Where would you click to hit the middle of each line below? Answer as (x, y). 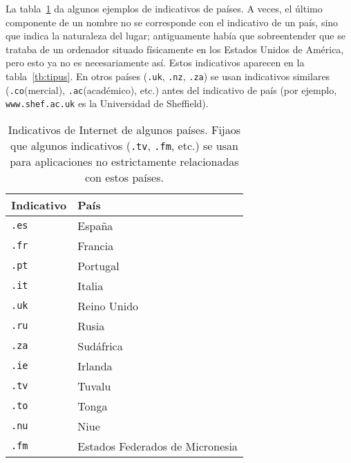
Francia (96, 245)
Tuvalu (94, 386)
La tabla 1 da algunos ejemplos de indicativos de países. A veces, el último (164, 8)
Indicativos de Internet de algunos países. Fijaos (124, 129)
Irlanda (95, 366)
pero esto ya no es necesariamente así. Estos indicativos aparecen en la (155, 63)
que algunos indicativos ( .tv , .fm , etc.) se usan (124, 145)
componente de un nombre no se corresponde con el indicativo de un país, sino (172, 22)
